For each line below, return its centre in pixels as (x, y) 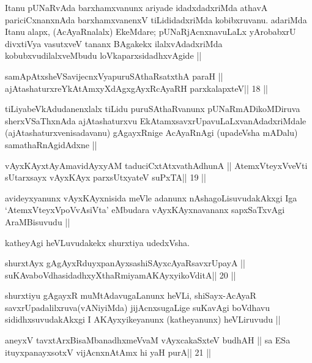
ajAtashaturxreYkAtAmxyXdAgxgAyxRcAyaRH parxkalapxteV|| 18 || (136, 88)
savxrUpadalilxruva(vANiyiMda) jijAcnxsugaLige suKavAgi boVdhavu (138, 307)
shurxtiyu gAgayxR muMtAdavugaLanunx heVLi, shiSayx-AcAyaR (131, 295)
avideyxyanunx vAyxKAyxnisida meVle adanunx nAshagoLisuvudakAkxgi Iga (151, 197)
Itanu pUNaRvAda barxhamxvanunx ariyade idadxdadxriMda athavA (136, 7)
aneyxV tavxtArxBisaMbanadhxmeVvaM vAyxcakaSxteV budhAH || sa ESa (148, 340)
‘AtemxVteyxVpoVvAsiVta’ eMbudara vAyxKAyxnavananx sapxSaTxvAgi (145, 210)
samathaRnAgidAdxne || (51, 144)
